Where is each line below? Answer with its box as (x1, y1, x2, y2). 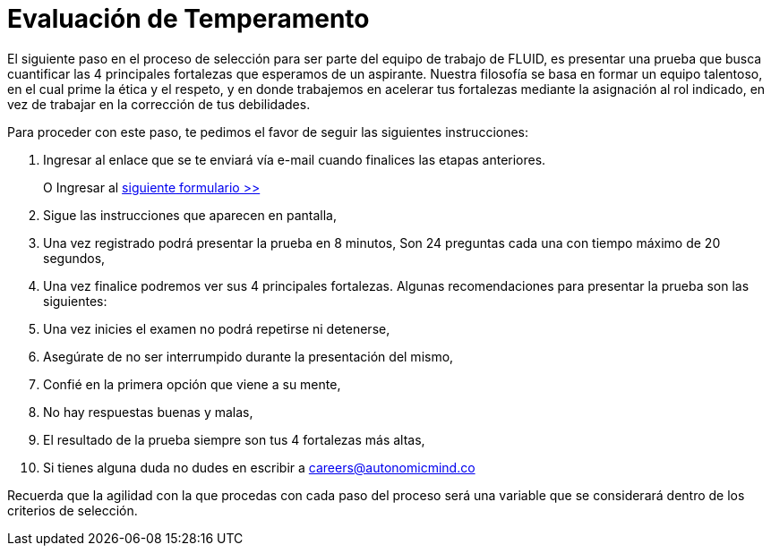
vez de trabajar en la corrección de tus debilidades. (7, 96, 311, 112)
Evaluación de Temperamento (7, 4, 370, 34)
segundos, (43, 250, 106, 266)
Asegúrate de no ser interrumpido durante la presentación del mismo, (43, 348, 454, 364)
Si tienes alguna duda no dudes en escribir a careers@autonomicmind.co (43, 459, 475, 475)
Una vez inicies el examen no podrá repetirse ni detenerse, (43, 320, 390, 336)
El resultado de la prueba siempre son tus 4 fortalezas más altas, (43, 431, 425, 447)
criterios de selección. (7, 502, 138, 518)
